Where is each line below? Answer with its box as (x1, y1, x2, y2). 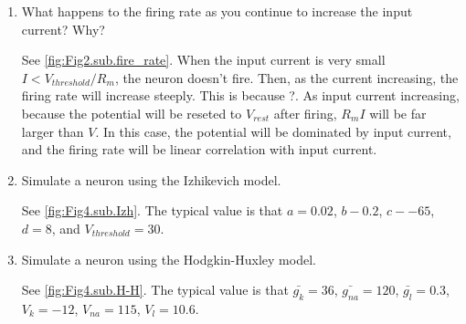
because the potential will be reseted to (21, 103, 242, 122)
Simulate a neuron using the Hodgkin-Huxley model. (21, 249, 316, 268)
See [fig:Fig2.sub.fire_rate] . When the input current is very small (21, 50, 386, 69)
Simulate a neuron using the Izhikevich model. (21, 170, 281, 189)
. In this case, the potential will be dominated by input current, (95, 121, 451, 141)
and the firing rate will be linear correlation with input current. (21, 140, 377, 159)
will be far (369, 103, 427, 122)
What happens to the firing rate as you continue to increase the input (21, 2, 413, 20)
